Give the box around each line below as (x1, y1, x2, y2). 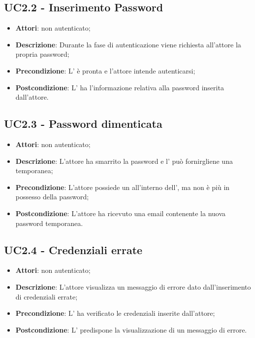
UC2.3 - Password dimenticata (4, 116, 162, 131)
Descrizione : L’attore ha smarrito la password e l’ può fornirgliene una (15, 155, 233, 166)
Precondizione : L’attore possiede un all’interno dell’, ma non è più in (15, 182, 230, 192)
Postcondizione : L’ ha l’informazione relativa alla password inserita (15, 82, 224, 92)
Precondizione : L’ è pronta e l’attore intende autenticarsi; (15, 65, 195, 75)
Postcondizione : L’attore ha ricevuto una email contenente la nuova (15, 208, 226, 218)
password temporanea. (15, 218, 83, 228)
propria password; (15, 49, 69, 59)
